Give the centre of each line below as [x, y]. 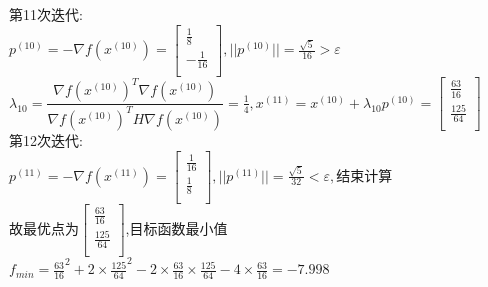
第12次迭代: [46, 140]
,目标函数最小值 [176, 227]
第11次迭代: [46, 14]
